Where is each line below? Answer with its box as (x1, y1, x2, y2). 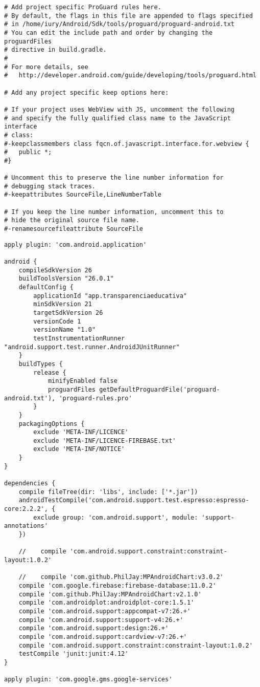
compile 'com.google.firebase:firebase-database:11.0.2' (18, 582, 217, 589)
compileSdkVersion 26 (18, 266, 92, 274)
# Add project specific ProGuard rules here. (4, 4, 161, 11)
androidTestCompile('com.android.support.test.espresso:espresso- (18, 497, 249, 504)
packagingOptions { (18, 420, 85, 427)
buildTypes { (18, 360, 63, 368)
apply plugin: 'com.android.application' (4, 241, 147, 248)
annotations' (4, 522, 48, 530)
